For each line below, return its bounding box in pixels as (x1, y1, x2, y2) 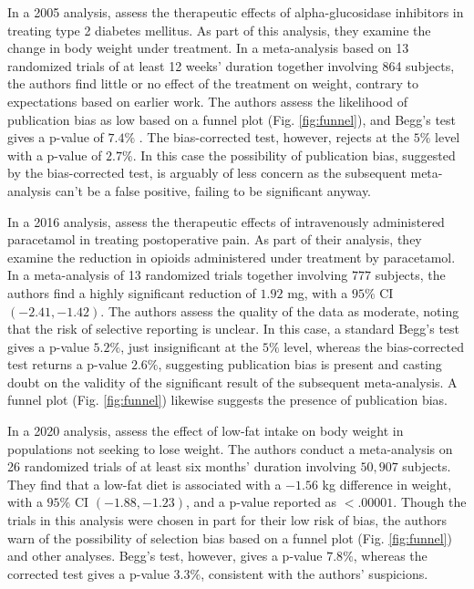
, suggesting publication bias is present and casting (158, 355, 442, 374)
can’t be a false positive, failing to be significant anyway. (55, 181, 372, 200)
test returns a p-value (7, 355, 128, 374)
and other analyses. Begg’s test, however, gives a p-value (7, 546, 323, 565)
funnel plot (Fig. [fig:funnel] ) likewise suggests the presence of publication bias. (7, 390, 448, 409)
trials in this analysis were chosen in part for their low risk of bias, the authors (7, 511, 447, 530)
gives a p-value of (7, 128, 104, 147)
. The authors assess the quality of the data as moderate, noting (100, 301, 459, 320)
